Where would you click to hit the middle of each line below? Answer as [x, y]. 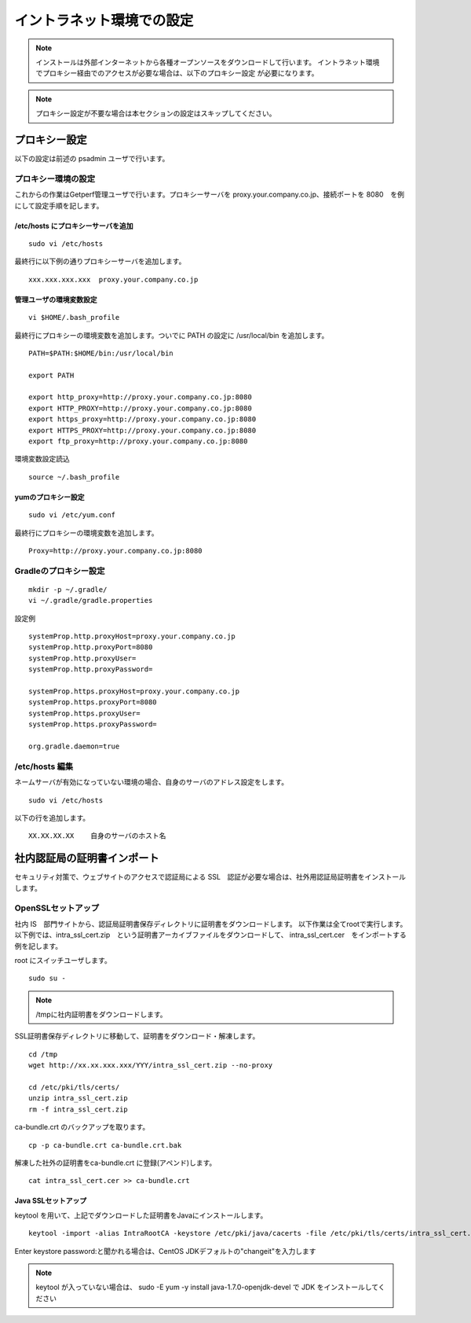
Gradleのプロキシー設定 [60, 571]
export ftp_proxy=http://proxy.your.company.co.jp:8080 [138, 441]
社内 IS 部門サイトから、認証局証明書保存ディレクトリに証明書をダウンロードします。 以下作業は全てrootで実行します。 [211, 924]
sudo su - [47, 978]
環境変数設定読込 [42, 459]
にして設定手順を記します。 [59, 205]
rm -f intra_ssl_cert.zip [78, 1109]
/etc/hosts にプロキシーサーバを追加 [74, 226]
